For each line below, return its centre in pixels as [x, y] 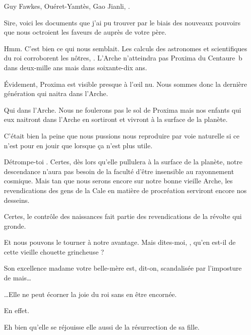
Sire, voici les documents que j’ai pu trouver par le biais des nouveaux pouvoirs [122, 22]
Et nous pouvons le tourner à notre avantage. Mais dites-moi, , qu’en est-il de [120, 242]
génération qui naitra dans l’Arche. [56, 93]
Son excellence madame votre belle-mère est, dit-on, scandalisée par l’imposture [123, 268]
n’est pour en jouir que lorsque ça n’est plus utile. [78, 145]
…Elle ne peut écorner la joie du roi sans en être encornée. [90, 294]
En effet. [17, 310]
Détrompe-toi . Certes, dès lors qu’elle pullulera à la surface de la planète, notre [123, 162]
